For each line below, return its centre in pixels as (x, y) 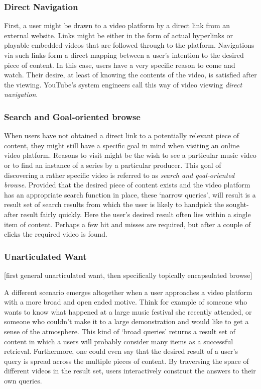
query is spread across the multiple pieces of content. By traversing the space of (126, 361)
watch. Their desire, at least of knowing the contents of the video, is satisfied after (130, 75)
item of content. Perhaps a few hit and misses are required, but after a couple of (127, 224)
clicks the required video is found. (56, 234)
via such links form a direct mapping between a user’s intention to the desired (124, 55)
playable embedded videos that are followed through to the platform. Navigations (129, 45)
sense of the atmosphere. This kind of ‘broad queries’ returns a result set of (120, 331)
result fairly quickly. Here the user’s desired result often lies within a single (136, 214)
